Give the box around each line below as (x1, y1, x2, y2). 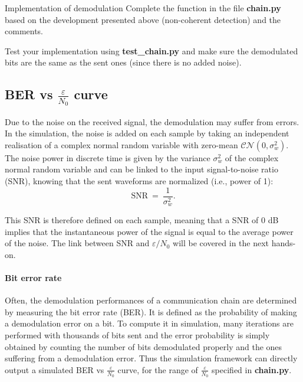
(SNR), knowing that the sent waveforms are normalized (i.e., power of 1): (5, 175, 274, 187)
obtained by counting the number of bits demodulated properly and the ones (5, 340, 282, 352)
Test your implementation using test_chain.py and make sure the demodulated (5, 44, 298, 57)
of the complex (225, 151, 279, 164)
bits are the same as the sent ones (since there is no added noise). (5, 56, 242, 68)
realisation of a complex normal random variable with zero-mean (5, 138, 238, 151)
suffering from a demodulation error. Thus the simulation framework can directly (5, 352, 298, 364)
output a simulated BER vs (5, 363, 104, 376)
